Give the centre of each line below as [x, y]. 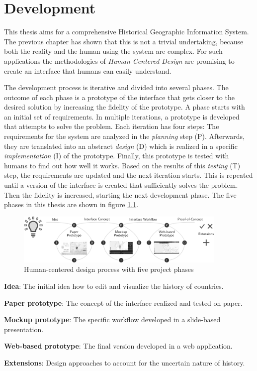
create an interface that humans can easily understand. [88, 70]
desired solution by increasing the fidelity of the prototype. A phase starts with [125, 107]
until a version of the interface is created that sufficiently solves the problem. [121, 185]
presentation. [24, 329]
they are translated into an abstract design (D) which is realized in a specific [121, 146]
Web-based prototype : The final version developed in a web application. [118, 346]
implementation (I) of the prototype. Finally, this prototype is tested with [117, 156]
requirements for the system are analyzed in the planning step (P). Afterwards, [124, 136]
